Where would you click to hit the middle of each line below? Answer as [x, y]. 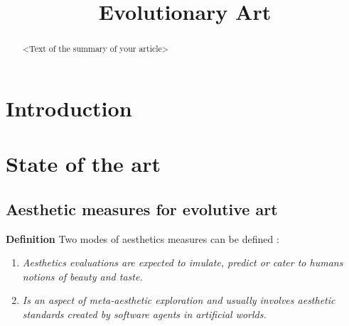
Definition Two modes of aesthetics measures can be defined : [143, 238]
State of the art [84, 164]
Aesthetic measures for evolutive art [142, 208]
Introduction [69, 108]
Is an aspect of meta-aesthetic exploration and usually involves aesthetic [179, 300]
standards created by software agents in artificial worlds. [144, 314]
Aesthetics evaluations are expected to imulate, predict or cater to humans [183, 262]
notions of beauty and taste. [82, 276]
